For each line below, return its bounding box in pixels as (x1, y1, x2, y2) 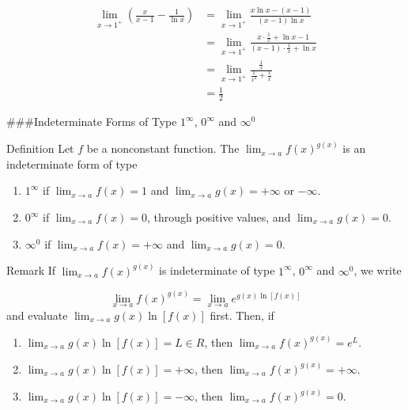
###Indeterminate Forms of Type (6, 113, 177, 130)
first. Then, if (210, 306, 274, 323)
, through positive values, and (146, 209, 291, 226)
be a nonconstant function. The (86, 140, 240, 157)
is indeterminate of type (159, 262, 275, 279)
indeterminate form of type (6, 155, 138, 172)
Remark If (6, 262, 56, 279)
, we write (353, 262, 402, 279)
